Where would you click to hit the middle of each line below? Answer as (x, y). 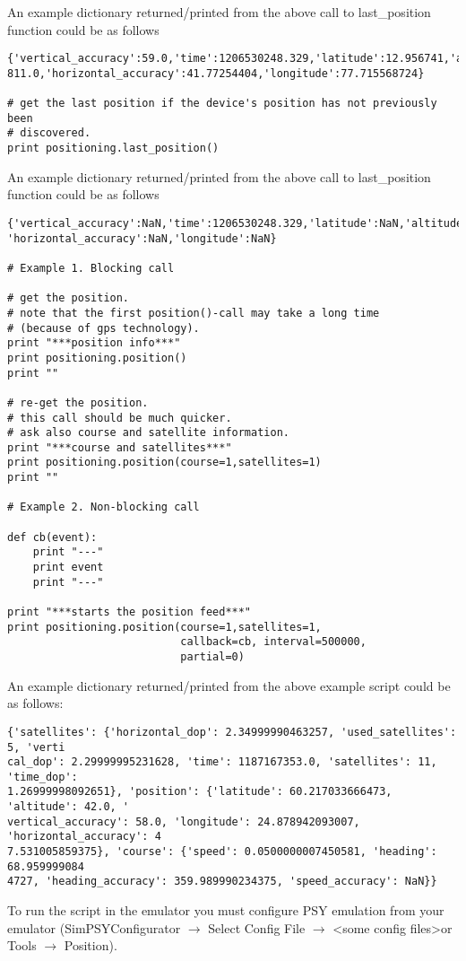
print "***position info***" (94, 343)
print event (68, 568)
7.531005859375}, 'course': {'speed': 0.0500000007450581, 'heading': (222, 852)
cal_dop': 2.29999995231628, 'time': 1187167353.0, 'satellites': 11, (222, 762)
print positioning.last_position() (113, 149)
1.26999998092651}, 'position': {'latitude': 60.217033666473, (200, 792)
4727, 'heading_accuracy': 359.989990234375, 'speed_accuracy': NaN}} (222, 882)
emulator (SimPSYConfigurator (94, 927)
